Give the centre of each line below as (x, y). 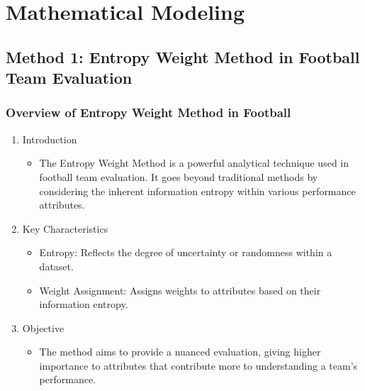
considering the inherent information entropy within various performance (197, 191)
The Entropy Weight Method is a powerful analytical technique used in (194, 163)
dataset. (56, 266)
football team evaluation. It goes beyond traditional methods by (179, 176)
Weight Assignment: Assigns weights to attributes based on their (180, 290)
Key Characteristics (65, 228)
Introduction (50, 139)
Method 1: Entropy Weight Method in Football (183, 56)
